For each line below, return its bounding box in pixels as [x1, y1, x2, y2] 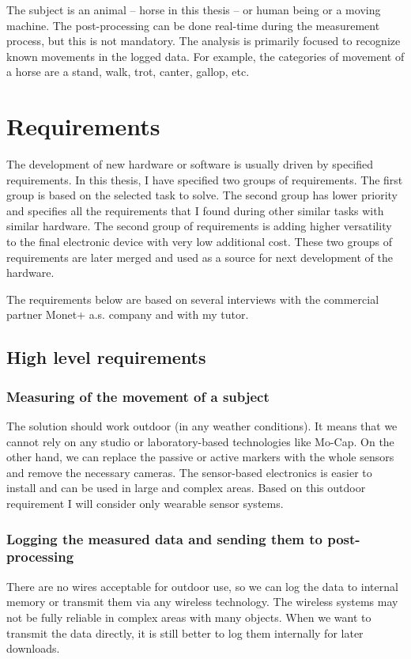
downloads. [6, 640, 60, 657]
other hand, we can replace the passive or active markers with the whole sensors [6, 449, 394, 465]
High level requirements [6, 345, 206, 369]
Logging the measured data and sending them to [6, 528, 322, 548]
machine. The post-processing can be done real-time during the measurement [6, 17, 380, 33]
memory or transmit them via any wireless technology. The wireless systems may [6, 593, 398, 610]
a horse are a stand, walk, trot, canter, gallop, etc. [6, 63, 250, 80]
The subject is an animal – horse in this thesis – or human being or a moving [6, 2, 381, 17]
